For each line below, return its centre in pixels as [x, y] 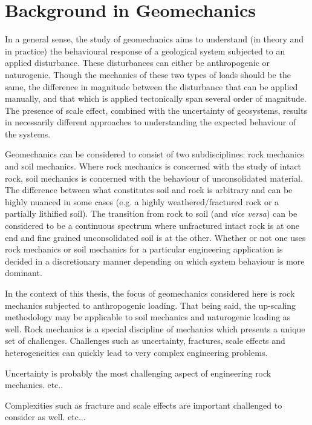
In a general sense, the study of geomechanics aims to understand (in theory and [154, 39]
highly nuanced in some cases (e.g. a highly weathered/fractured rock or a [142, 201]
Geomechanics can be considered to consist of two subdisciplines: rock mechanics [154, 154]
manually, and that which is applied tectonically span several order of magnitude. [156, 98]
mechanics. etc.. [34, 385]
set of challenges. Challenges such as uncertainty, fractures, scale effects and [145, 341]
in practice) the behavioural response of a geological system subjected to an [145, 51]
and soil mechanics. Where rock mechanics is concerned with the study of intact [153, 166]
